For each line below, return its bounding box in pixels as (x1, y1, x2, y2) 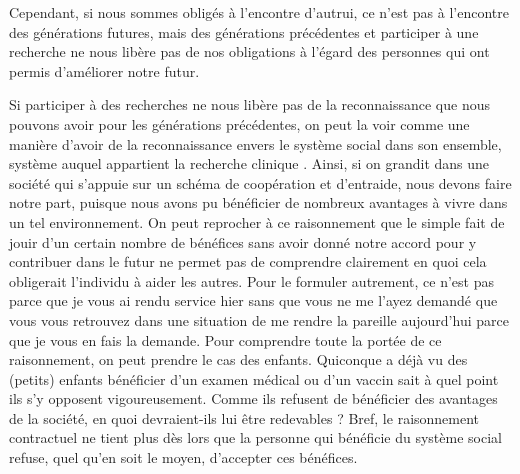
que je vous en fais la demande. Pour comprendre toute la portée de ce (9, 329, 442, 350)
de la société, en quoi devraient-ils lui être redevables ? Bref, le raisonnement (9, 407, 480, 428)
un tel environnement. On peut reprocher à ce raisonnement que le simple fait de (9, 211, 505, 232)
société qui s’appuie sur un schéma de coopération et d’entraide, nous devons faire (9, 172, 512, 193)
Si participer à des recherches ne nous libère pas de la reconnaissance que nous (9, 94, 491, 115)
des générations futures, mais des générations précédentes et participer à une (9, 21, 479, 42)
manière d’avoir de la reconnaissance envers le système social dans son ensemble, (9, 133, 502, 154)
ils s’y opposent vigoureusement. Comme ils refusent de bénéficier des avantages (9, 388, 498, 409)
